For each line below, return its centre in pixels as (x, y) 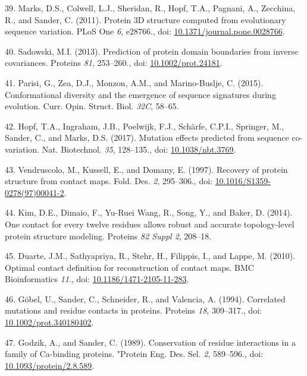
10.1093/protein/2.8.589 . (50, 365)
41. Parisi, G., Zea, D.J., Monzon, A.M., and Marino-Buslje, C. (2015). (134, 82)
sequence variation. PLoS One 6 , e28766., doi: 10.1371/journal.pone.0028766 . (145, 31)
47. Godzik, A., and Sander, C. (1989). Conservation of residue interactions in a (150, 342)
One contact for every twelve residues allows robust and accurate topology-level (150, 224)
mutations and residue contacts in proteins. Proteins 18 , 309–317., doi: (133, 310)
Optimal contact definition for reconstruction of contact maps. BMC (129, 267)
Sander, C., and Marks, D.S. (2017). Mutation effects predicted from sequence (147, 138)
